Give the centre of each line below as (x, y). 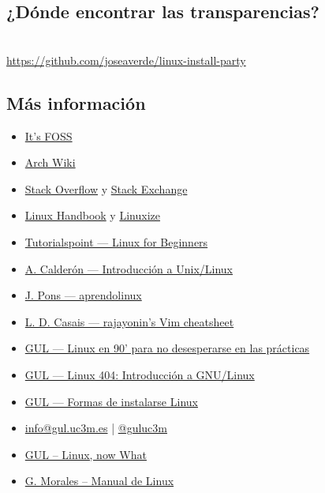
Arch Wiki (50, 162)
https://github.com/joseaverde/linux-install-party (126, 60)
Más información (76, 102)
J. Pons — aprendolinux (83, 295)
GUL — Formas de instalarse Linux (111, 401)
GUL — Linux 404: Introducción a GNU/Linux (140, 374)
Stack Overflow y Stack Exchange (106, 188)
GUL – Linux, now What (86, 454)
